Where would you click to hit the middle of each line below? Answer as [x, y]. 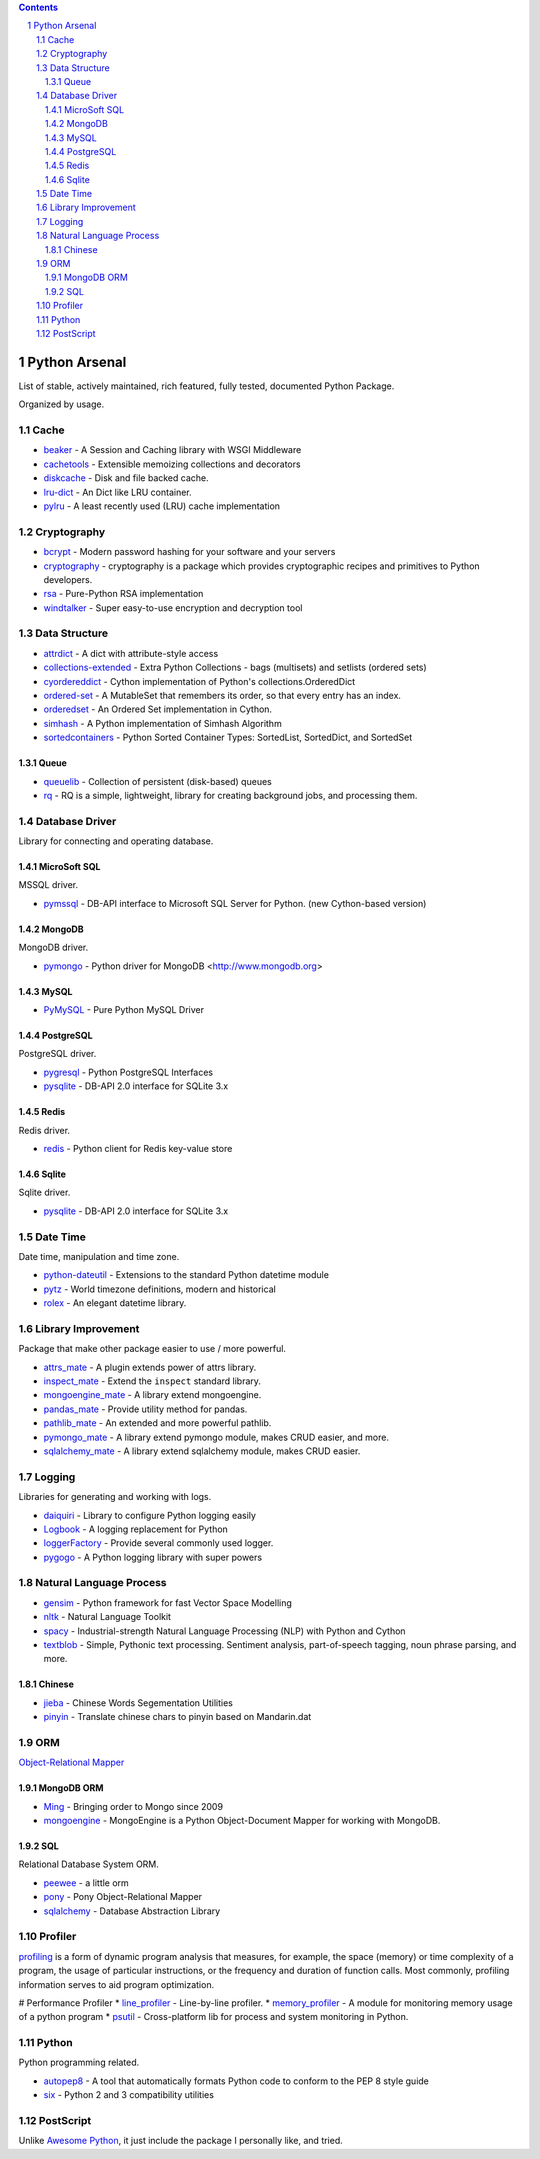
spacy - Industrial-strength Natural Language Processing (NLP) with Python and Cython [224, 1631]
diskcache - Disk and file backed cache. [126, 478]
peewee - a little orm [86, 1882]
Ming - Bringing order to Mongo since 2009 [133, 1806]
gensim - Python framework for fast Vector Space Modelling [167, 1602]
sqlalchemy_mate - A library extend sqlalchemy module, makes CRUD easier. [202, 1451]
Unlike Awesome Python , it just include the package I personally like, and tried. [181, 2141]
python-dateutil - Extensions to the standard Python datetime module [186, 1275]
